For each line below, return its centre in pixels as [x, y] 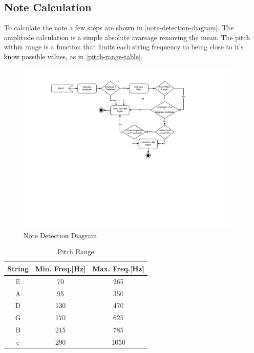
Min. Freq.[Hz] [61, 268]
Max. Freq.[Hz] [118, 268]
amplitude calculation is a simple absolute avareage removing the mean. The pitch [127, 37]
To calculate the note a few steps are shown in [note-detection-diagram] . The [119, 28]
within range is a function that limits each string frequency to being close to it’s [124, 47]
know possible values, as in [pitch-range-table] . [73, 56]
